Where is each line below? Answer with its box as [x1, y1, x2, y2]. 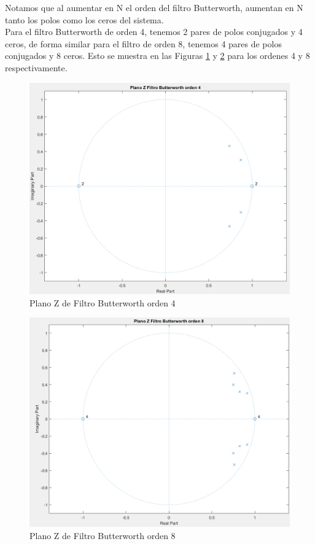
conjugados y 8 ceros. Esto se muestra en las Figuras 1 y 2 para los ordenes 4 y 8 [5, 49, 310, 62]
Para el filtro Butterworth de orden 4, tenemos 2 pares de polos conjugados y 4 [5, 25, 303, 38]
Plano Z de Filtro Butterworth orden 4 [29, 296, 176, 309]
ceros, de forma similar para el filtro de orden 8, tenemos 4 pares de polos [5, 37, 282, 50]
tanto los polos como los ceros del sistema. [5, 13, 164, 26]
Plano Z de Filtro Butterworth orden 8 [29, 529, 176, 542]
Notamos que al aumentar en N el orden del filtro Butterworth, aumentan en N [5, 1, 303, 14]
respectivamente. [5, 61, 68, 74]
